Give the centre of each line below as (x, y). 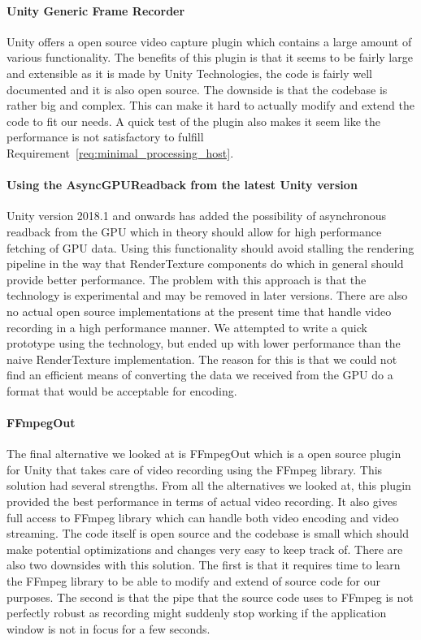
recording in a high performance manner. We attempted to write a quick (187, 327)
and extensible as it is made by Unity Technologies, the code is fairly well (189, 73)
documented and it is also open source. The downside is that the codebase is (197, 89)
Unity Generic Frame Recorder (96, 10)
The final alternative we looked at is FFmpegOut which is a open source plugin (204, 454)
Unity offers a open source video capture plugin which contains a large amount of (209, 41)
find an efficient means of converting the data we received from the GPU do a (200, 375)
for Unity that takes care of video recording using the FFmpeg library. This (195, 469)
